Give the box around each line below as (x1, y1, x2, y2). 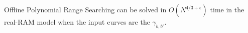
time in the (210, 4, 244, 14)
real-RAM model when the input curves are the (4, 17, 150, 27)
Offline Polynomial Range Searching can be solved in (4, 4, 167, 14)
